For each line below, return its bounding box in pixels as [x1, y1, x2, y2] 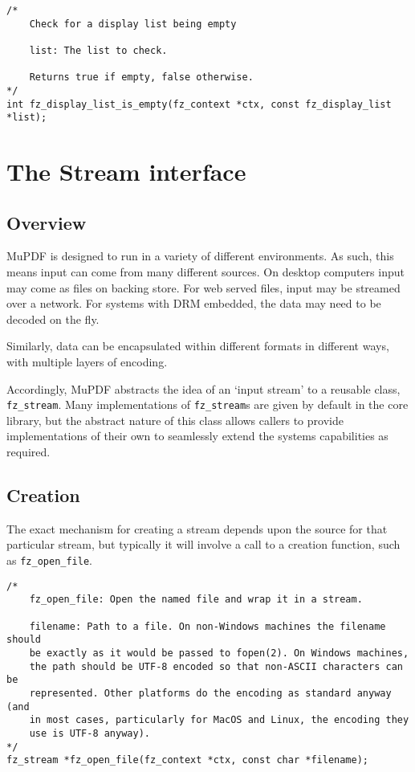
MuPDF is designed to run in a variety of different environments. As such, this [6, 247, 394, 264]
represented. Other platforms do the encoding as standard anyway [29, 687, 392, 699]
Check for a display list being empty [29, 18, 237, 30]
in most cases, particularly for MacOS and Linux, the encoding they [29, 714, 409, 726]
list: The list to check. [29, 44, 168, 56]
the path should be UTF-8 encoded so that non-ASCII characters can [29, 660, 403, 672]
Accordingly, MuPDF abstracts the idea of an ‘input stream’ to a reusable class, [6, 380, 401, 397]
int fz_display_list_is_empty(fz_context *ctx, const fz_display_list [6, 98, 392, 110]
